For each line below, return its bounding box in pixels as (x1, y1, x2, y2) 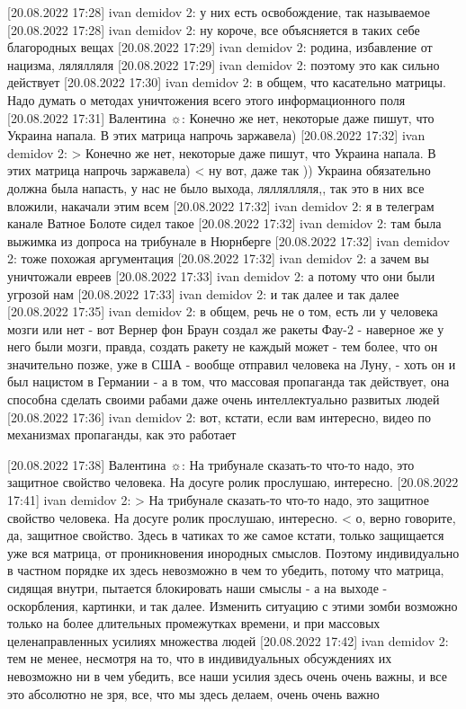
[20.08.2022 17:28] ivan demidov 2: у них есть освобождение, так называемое (7, 3, 430, 21)
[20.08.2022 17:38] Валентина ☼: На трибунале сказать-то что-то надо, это (7, 455, 415, 474)
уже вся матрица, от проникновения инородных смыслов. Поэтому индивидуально (7, 543, 460, 562)
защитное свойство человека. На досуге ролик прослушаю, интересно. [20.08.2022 (7, 473, 459, 492)
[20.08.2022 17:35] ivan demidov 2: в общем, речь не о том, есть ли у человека (7, 302, 438, 321)
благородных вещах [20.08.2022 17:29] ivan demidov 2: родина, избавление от (7, 38, 433, 57)
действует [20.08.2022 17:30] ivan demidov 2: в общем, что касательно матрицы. (7, 73, 446, 92)
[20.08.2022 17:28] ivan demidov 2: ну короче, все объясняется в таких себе (7, 20, 420, 39)
